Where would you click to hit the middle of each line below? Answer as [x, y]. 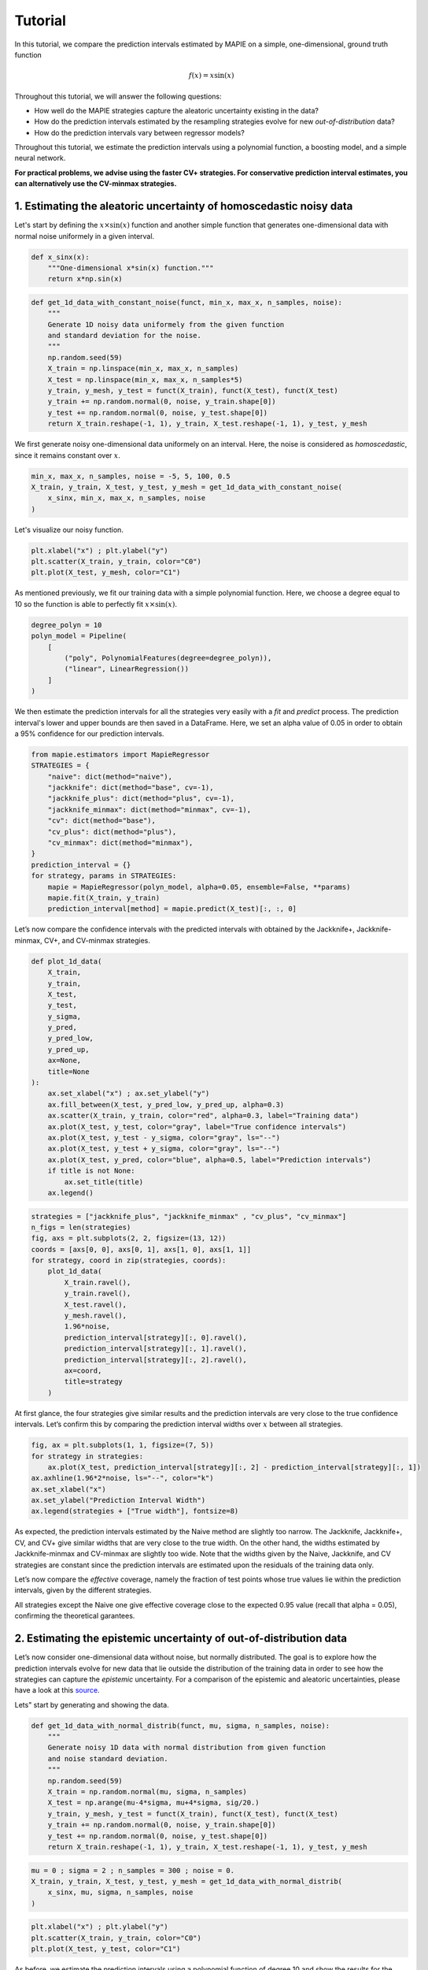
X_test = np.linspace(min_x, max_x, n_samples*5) [145, 379]
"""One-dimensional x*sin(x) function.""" [131, 268]
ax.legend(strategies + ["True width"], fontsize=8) [135, 1511]
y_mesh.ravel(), [96, 1316]
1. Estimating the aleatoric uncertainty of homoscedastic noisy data [184, 206]
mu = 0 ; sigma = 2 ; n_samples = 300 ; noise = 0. [133, 1870]
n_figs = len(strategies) [81, 1227]
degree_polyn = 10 [66, 625]
